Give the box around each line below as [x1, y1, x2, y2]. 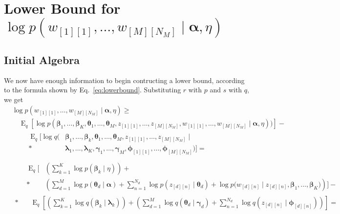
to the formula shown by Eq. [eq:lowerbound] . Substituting [4, 85, 181, 95]
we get [4, 94, 23, 104]
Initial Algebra [4, 52, 80, 67]
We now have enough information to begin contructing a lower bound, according [4, 75, 245, 85]
